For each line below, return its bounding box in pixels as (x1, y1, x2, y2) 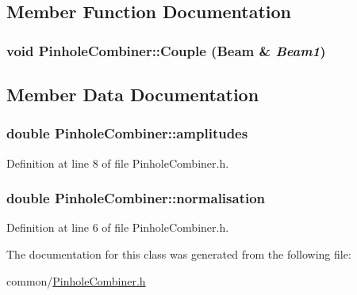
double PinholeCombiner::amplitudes (6, 123, 248, 143)
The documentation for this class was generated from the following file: (6, 246, 351, 263)
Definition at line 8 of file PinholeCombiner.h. (6, 154, 229, 171)
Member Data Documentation (6, 82, 259, 107)
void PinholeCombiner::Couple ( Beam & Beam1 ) (6, 40, 326, 60)
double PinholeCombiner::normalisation (6, 188, 266, 208)
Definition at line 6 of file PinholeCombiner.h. (6, 219, 229, 236)
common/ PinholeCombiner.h (6, 272, 146, 289)
